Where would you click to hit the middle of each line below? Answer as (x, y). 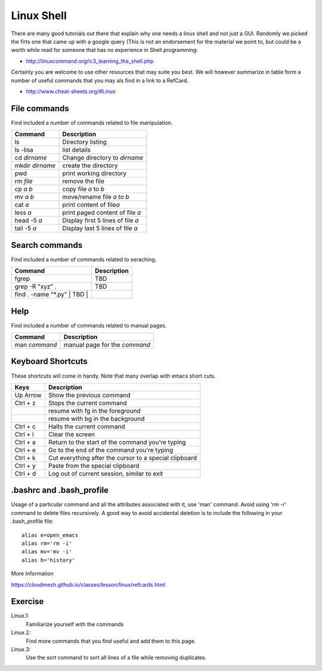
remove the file (83, 181)
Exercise (27, 601)
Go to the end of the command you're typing (111, 450)
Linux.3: (21, 649)
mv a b (24, 197)
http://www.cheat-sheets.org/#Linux (71, 91)
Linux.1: (20, 616)
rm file (24, 181)
